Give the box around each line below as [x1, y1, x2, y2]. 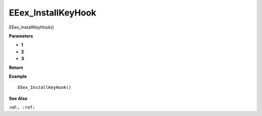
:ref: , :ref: [9, 104, 35, 110]
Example [9, 73, 27, 79]
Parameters [9, 33, 33, 39]
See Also [9, 95, 28, 101]
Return [9, 65, 23, 70]
